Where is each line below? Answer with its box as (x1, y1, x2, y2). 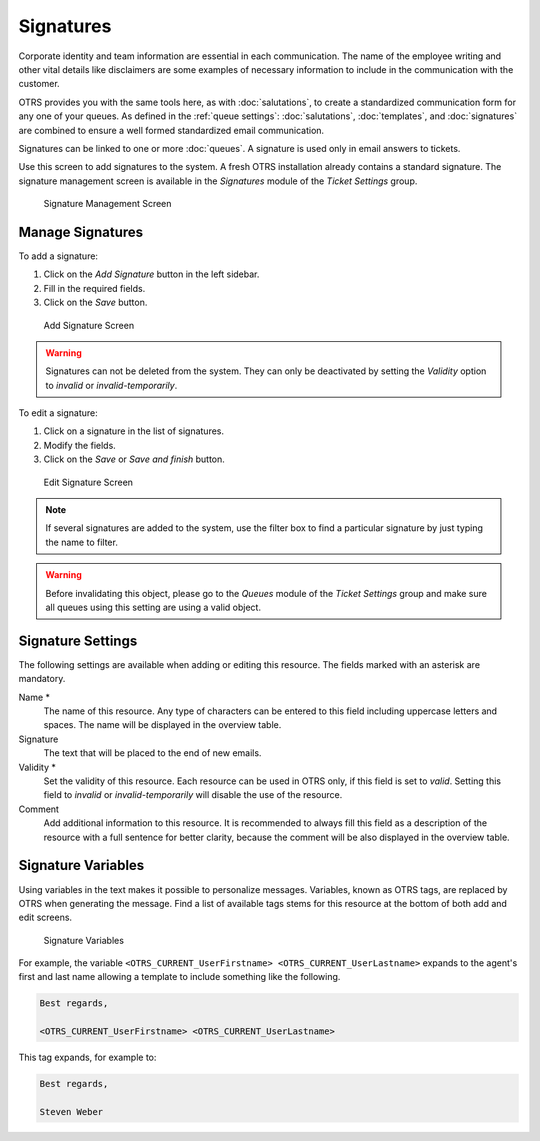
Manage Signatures (18, 223, 144, 240)
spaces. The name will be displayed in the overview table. (43, 719, 282, 731)
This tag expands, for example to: (18, 1051, 157, 1064)
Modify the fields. (43, 439, 117, 451)
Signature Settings (18, 632, 138, 649)
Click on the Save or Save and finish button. (43, 453, 225, 465)
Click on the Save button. (43, 296, 148, 309)
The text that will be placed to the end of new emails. (43, 747, 262, 759)
